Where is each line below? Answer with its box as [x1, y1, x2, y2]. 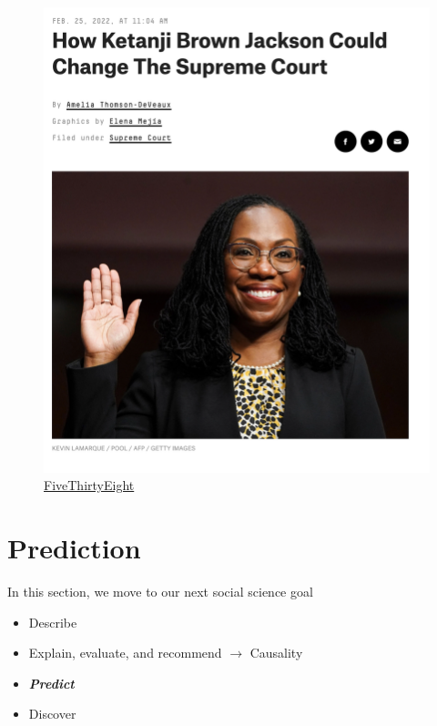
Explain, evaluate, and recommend [28, 643, 222, 662]
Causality [249, 643, 303, 662]
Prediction [7, 529, 141, 567]
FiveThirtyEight [44, 475, 135, 495]
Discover [28, 704, 76, 723]
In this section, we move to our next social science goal [7, 582, 313, 601]
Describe [28, 612, 77, 631]
